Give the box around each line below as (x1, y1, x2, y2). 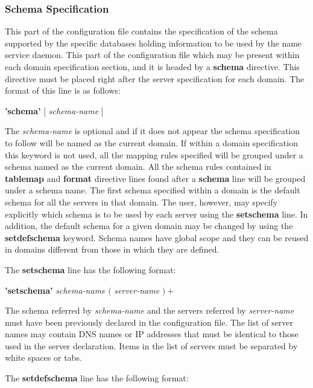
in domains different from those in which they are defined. (5, 243, 220, 256)
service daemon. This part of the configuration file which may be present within (5, 48, 300, 61)
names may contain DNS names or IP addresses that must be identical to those (5, 328, 299, 340)
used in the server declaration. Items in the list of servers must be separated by (5, 339, 298, 352)
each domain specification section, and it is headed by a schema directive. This (5, 60, 300, 73)
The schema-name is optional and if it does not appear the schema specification (5, 124, 300, 137)
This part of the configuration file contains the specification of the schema (5, 25, 278, 37)
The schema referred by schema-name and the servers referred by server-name (5, 304, 294, 317)
